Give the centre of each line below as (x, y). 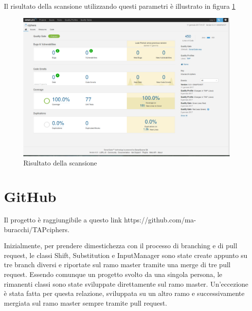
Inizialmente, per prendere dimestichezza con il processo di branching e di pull (121, 246)
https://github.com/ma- (160, 219)
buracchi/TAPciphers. (37, 229)
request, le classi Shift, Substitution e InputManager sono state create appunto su (126, 255)
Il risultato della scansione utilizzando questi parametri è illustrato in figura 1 (120, 6)
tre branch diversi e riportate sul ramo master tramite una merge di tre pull (117, 265)
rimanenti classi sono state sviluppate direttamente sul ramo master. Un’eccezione (126, 284)
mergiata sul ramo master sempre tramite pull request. (86, 302)
